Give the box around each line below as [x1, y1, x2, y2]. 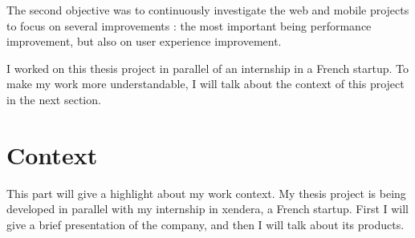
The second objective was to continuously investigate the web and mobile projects [6, 2, 409, 18]
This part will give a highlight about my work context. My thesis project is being [6, 184, 406, 201]
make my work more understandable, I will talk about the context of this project [6, 75, 405, 92]
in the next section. [6, 91, 101, 107]
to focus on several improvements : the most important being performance [6, 17, 372, 34]
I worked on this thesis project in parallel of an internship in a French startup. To [6, 59, 409, 76]
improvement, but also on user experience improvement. [6, 33, 282, 50]
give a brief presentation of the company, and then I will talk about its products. [6, 216, 405, 232]
